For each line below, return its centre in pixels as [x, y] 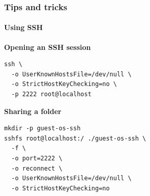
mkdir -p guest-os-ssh [42, 129]
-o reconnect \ [37, 168]
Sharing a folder [33, 111]
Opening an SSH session [48, 47]
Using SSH [24, 27]
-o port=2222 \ [37, 158]
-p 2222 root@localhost [51, 94]
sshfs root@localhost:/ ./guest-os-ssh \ [75, 138]
